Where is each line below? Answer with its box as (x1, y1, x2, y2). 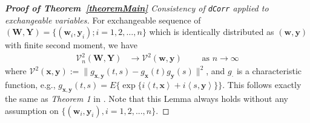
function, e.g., (5, 78, 56, 91)
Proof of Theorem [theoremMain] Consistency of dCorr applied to (5, 2, 269, 14)
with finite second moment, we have (5, 39, 137, 51)
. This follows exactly (222, 78, 302, 91)
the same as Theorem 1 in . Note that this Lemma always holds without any (5, 92, 288, 104)
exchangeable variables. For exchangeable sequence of (5, 13, 201, 26)
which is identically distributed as (149, 25, 274, 38)
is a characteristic (236, 65, 302, 77)
